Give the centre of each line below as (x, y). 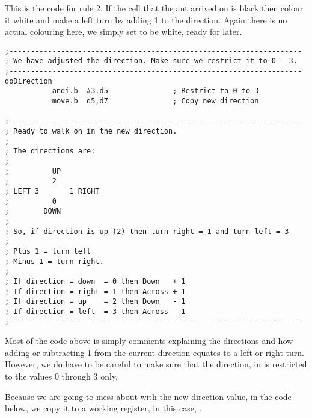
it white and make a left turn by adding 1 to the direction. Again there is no (146, 20)
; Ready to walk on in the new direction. (91, 131)
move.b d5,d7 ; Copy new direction (155, 101)
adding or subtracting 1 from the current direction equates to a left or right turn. (154, 352)
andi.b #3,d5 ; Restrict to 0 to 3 (155, 91)
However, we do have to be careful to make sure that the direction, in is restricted (156, 364)
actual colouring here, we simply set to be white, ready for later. (124, 32)
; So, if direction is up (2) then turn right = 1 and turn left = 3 (147, 231)
